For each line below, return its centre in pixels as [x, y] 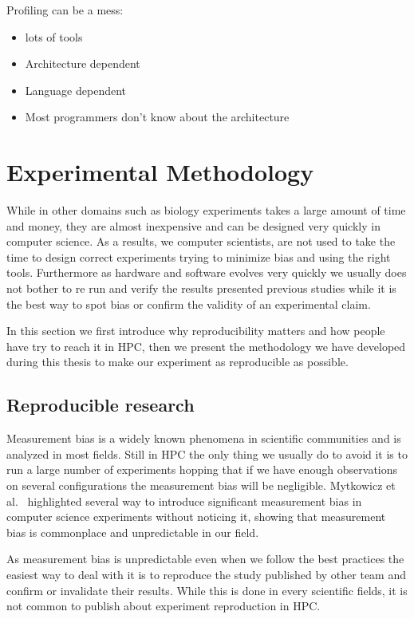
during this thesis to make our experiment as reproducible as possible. [177, 362]
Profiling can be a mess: [65, 10]
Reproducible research [101, 405]
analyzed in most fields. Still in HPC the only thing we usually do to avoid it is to [207, 453]
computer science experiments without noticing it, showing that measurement [196, 516]
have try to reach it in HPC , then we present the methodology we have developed [206, 346]
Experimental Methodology [160, 172]
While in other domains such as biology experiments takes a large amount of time [206, 210]
